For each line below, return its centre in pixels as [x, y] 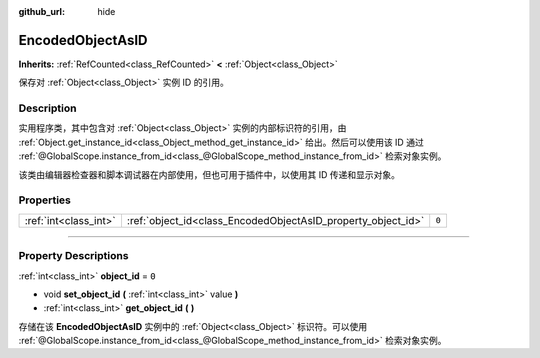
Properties [45, 200]
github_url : [41, 11]
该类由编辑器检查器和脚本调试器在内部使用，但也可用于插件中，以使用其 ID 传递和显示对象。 [209, 174]
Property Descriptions [73, 256]
